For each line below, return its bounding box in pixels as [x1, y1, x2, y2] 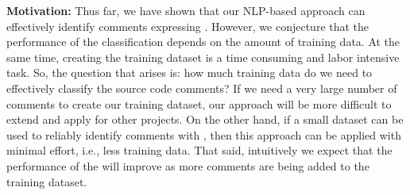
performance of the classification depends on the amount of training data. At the [6, 33, 400, 50]
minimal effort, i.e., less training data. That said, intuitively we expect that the [6, 142, 393, 159]
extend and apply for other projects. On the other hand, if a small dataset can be [6, 111, 404, 128]
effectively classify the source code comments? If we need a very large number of [6, 79, 397, 96]
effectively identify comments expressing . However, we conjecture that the [6, 17, 369, 34]
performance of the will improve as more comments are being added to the [6, 157, 369, 174]
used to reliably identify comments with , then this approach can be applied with [6, 126, 401, 143]
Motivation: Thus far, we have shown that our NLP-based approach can [6, 2, 366, 18]
